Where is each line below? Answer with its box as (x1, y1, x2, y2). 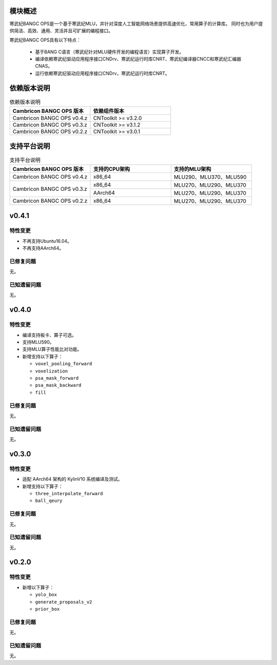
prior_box (35, 606, 60, 612)
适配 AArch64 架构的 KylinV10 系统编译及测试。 (22, 476, 123, 482)
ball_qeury (35, 498, 63, 504)
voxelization (35, 368, 68, 374)
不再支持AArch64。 (22, 245, 64, 251)
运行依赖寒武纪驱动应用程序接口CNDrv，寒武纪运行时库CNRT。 (35, 70, 170, 76)
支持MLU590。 (22, 339, 54, 345)
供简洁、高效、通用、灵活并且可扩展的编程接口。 (9, 27, 113, 33)
